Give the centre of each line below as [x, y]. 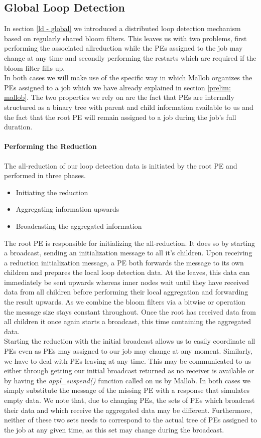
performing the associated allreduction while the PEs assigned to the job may [123, 48]
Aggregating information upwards [68, 209]
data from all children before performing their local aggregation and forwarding [126, 292]
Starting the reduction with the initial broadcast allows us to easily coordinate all [130, 341]
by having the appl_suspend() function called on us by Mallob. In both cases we [127, 380]
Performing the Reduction [50, 146]
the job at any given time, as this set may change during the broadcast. [114, 429]
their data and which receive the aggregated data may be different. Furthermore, [128, 410]
